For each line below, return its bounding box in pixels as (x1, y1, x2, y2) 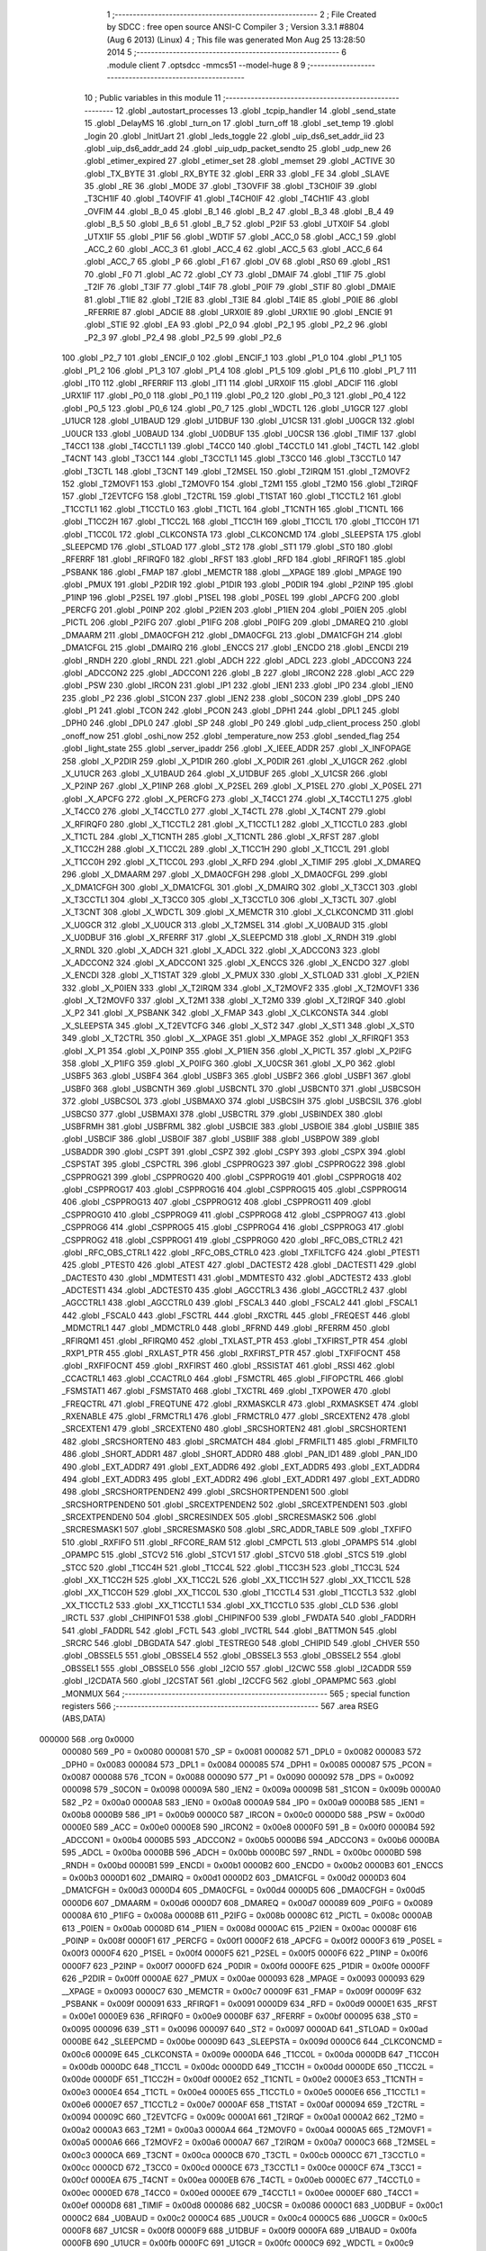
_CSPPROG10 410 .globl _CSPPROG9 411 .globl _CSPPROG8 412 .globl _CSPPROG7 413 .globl (61, 1209, 406, 1220)
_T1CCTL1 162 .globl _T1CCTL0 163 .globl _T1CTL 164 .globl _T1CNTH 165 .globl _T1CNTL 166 (61, 503, 404, 514)
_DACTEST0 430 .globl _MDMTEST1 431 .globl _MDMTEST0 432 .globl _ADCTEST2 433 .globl (61, 1272, 411, 1283)
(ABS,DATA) (61, 1713, 106, 1724)
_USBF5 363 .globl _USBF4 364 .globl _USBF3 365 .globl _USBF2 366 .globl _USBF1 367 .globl (61, 1071, 411, 1081)
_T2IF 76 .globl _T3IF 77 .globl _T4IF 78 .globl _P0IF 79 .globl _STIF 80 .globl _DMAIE (84, 282, 396, 293)
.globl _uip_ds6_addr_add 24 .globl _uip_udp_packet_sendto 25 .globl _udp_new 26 (84, 142, 391, 153)
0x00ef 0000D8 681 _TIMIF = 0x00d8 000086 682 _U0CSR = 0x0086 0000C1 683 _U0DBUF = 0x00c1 (61, 2200, 443, 2210)
